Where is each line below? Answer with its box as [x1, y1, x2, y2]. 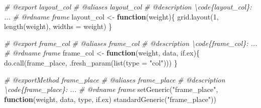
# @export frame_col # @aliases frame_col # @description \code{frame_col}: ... [4, 37, 257, 48]
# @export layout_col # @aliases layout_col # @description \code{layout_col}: [4, 1, 252, 11]
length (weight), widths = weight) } [4, 21, 112, 31]
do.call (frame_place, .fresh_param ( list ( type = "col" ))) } [4, 57, 178, 67]
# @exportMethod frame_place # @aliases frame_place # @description [4, 74, 225, 84]
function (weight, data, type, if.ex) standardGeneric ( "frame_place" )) [4, 93, 217, 104]
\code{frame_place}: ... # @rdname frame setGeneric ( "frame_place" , [4, 84, 218, 94]
